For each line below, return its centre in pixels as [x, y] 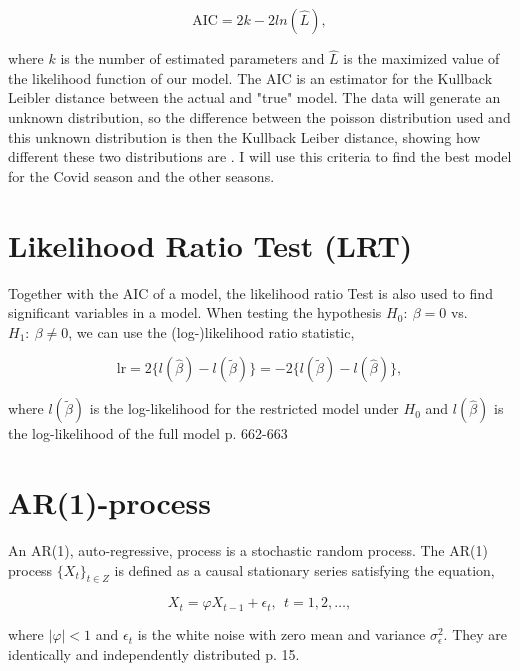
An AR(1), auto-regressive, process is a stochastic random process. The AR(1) [248, 550]
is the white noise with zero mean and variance [281, 634]
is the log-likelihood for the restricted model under [244, 408]
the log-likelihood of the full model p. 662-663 [148, 433]
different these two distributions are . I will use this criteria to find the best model [260, 156]
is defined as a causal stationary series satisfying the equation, [304, 569]
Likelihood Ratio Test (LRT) [210, 244]
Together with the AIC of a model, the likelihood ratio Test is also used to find [250, 292]
